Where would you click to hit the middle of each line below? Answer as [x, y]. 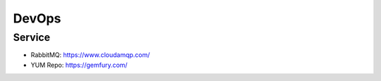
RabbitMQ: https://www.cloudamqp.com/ [90, 55]
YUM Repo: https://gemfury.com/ [79, 65]
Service [32, 37]
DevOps [37, 18]
